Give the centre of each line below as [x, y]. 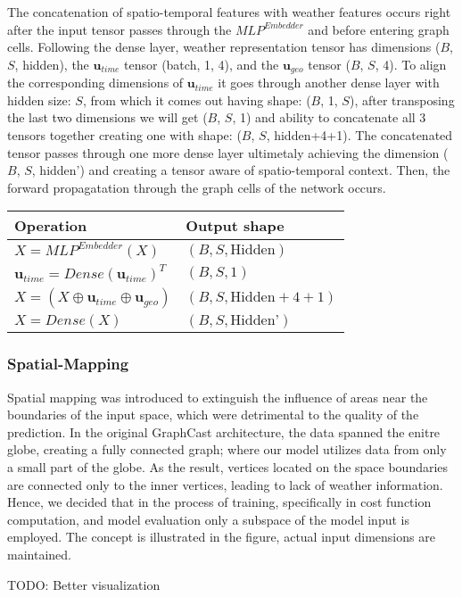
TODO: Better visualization [84, 584]
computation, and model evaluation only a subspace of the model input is [208, 519]
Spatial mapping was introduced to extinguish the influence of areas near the [218, 397]
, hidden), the [52, 64]
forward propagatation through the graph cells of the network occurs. [197, 187]
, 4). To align [411, 64]
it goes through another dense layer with [329, 83]
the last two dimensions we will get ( [107, 117]
